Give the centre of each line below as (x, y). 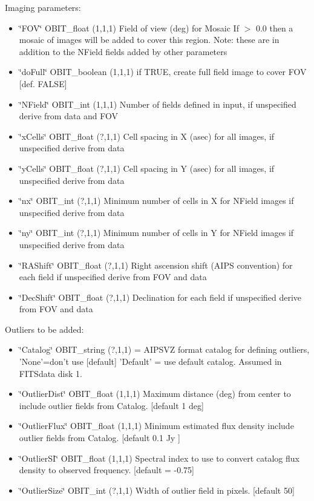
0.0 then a (274, 28)
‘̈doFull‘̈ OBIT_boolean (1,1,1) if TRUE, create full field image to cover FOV (163, 72)
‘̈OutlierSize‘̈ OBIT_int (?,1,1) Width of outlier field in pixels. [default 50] (157, 490)
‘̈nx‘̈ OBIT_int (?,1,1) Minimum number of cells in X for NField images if (156, 201)
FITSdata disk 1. (51, 373)
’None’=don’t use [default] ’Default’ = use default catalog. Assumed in (150, 362)
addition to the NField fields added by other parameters (123, 51)
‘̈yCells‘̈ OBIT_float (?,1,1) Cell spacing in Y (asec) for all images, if (147, 168)
